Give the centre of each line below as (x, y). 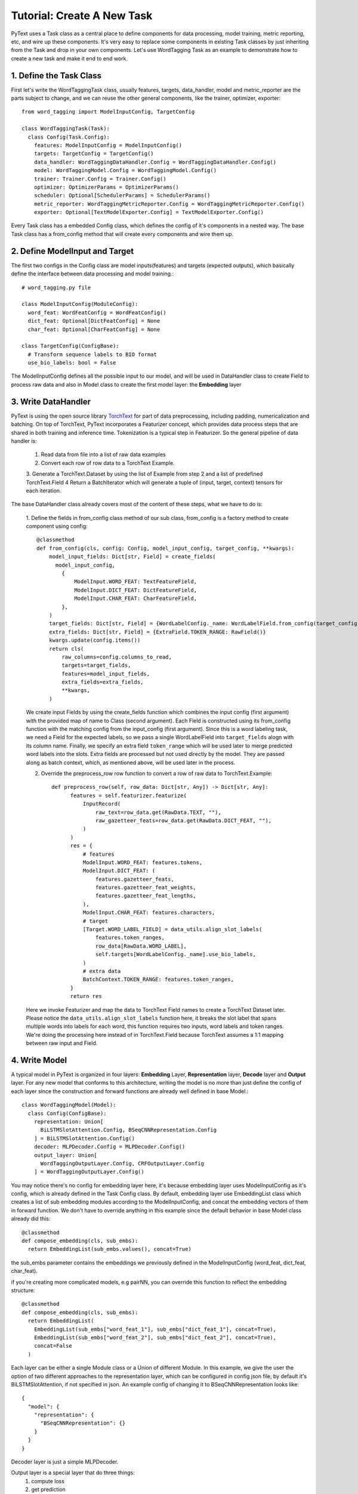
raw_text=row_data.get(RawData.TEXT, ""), (159, 812)
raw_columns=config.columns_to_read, (117, 657)
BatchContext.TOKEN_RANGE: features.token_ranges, (158, 979)
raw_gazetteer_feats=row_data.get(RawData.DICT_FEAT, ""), (184, 821)
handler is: (24, 441)
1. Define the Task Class (56, 76)
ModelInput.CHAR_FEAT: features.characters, (149, 913)
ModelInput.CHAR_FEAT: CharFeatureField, (135, 598)
